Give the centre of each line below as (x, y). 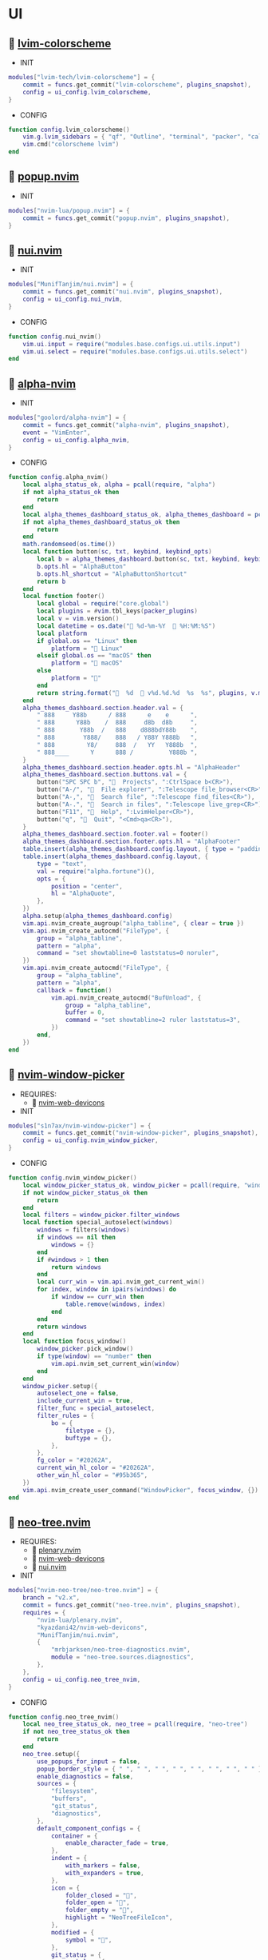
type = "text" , (62, 864)
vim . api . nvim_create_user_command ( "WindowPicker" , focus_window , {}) (141, 1490)
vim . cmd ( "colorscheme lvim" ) (71, 145)
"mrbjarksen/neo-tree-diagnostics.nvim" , (121, 1650)
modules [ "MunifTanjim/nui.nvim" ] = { (71, 285)
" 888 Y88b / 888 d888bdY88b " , (117, 730)
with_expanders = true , (105, 1873)
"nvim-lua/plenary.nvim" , (80, 1620)
